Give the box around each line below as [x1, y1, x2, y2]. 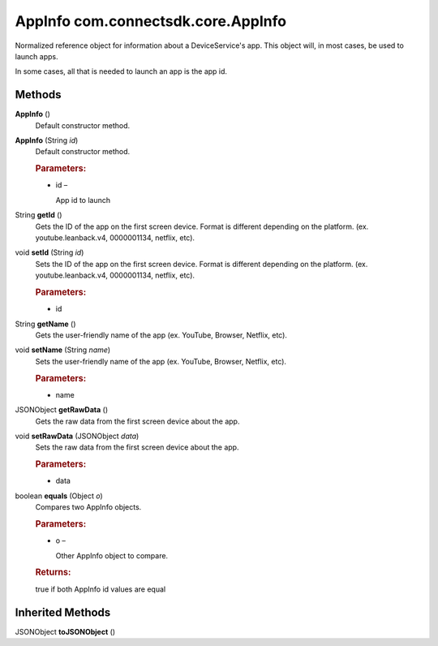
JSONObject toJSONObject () [15, 627, 116, 636]
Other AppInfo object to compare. [55, 550, 169, 560]
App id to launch [55, 195, 111, 205]
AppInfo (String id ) [15, 136, 79, 145]
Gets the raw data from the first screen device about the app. [35, 416, 240, 426]
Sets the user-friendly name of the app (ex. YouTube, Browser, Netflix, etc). [35, 356, 287, 366]
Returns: [35, 566, 71, 578]
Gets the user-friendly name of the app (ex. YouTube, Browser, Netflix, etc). [35, 330, 288, 340]
